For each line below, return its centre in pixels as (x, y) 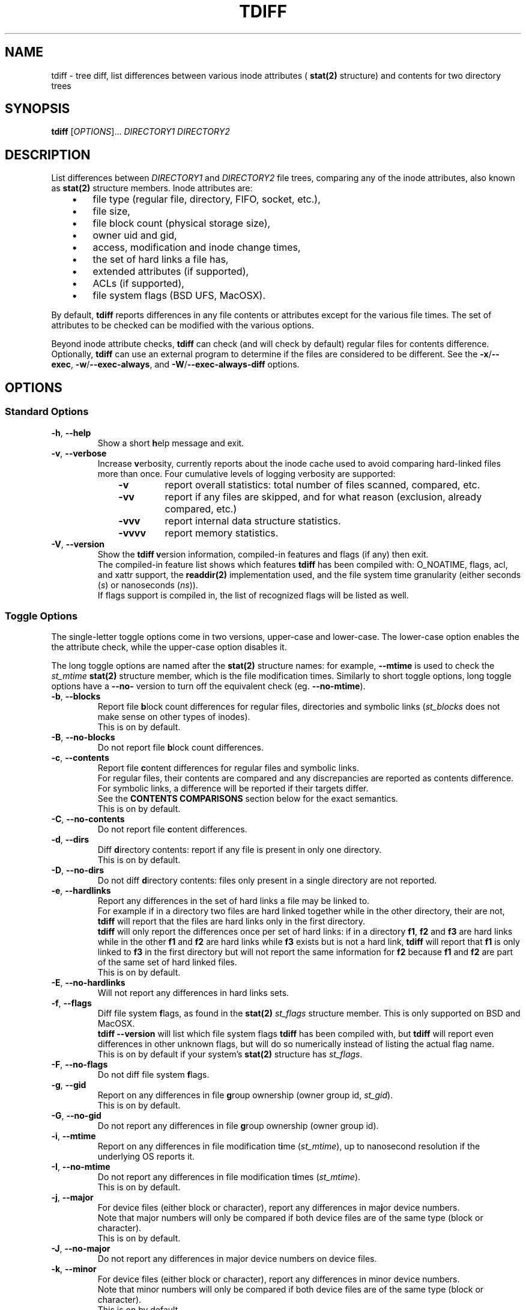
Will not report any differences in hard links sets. (193, 993)
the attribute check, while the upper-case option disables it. (169, 647)
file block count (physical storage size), (182, 223)
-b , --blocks (76, 697)
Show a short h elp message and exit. (171, 443)
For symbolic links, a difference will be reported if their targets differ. (233, 789)
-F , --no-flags (80, 1065)
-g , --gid (69, 1085)
